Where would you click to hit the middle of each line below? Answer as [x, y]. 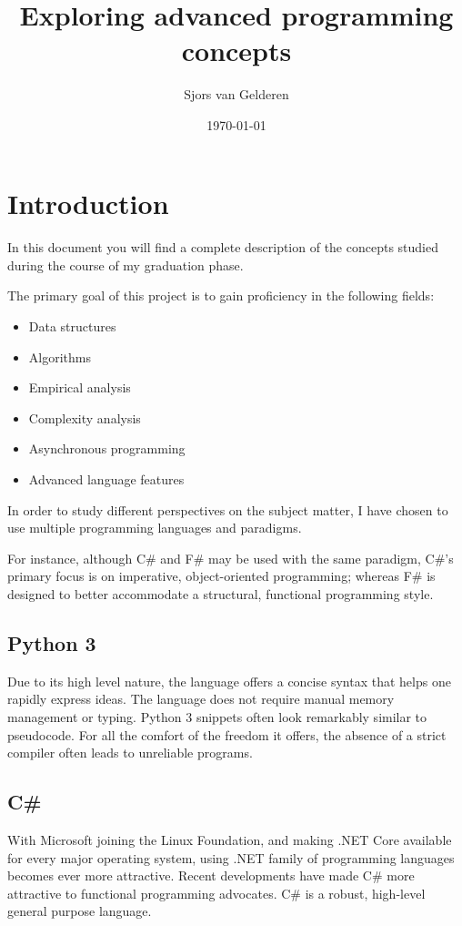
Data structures [72, 326]
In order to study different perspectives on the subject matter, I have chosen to [228, 509]
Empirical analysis [80, 387]
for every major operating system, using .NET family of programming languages [231, 857]
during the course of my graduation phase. [126, 265]
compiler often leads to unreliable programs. [130, 753]
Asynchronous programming [107, 448]
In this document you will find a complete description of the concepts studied [223, 247]
